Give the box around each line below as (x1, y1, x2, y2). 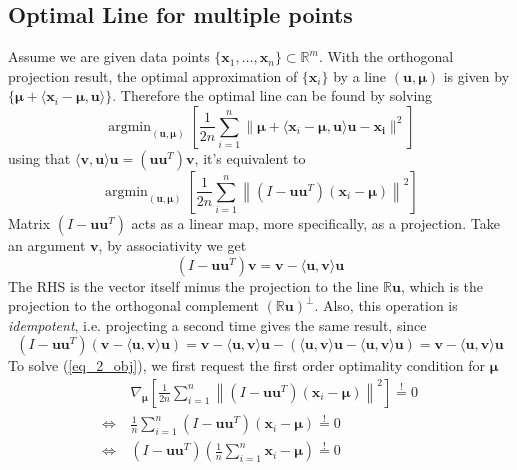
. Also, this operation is (314, 295, 458, 316)
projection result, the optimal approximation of (8, 65, 298, 86)
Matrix (8, 212, 51, 233)
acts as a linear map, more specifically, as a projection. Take (131, 212, 500, 233)
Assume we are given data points (8, 46, 210, 67)
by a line (333, 65, 387, 86)
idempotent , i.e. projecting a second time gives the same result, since (8, 314, 427, 335)
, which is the (400, 275, 484, 296)
